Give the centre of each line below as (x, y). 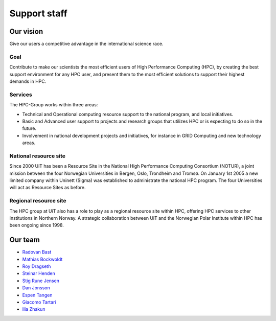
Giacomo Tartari (39, 302)
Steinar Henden (39, 273)
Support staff (38, 13)
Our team (25, 240)
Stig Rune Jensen (41, 281)
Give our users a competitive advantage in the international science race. (86, 44)
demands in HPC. (28, 81)
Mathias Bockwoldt (42, 259)
